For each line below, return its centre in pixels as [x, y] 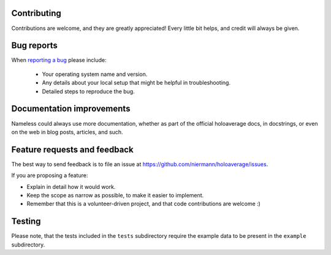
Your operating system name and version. [95, 74]
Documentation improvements [71, 109]
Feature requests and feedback [73, 149]
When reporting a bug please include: [59, 60]
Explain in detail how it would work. [71, 186]
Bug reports [35, 46]
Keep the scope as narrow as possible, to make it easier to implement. [115, 195]
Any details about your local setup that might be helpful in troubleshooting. [136, 83]
